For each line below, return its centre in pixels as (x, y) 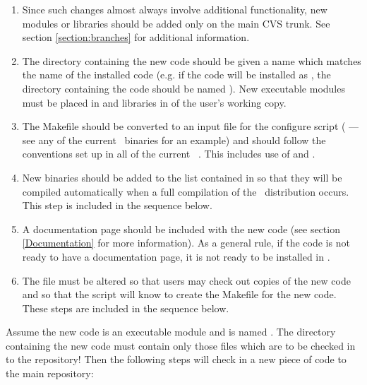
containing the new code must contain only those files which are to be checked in (181, 345)
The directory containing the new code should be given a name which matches (192, 60)
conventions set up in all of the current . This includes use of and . (169, 154)
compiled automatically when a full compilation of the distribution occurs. (186, 191)
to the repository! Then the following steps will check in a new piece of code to (176, 359)
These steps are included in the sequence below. (126, 308)
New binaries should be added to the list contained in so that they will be (182, 177)
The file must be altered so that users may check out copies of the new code (186, 280)
